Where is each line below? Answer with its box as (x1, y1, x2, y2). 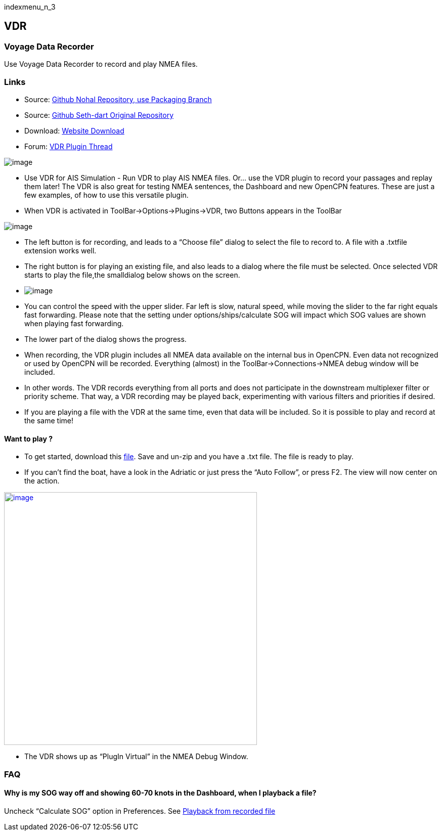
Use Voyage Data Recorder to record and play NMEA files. (4, 60, 198, 69)
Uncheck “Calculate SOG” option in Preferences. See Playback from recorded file (4, 806, 276, 815)
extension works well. (24, 246, 97, 255)
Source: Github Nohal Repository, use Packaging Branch (24, 95, 212, 104)
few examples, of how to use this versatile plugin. (24, 190, 189, 199)
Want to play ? (4, 434, 53, 443)
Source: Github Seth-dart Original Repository (24, 110, 174, 119)
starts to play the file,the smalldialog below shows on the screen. (24, 270, 240, 279)
